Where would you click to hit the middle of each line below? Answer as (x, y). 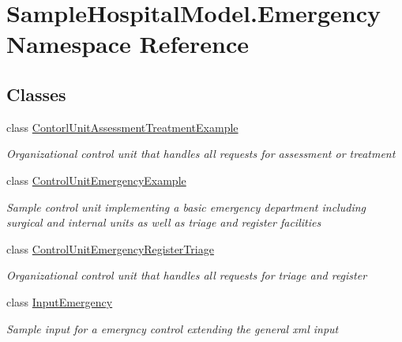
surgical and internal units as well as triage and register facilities (164, 222)
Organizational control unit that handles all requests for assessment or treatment (201, 154)
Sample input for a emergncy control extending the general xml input (173, 328)
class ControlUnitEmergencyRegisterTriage (110, 248)
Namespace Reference (128, 44)
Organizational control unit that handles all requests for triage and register (187, 275)
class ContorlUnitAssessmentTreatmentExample (122, 127)
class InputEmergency (60, 301)
